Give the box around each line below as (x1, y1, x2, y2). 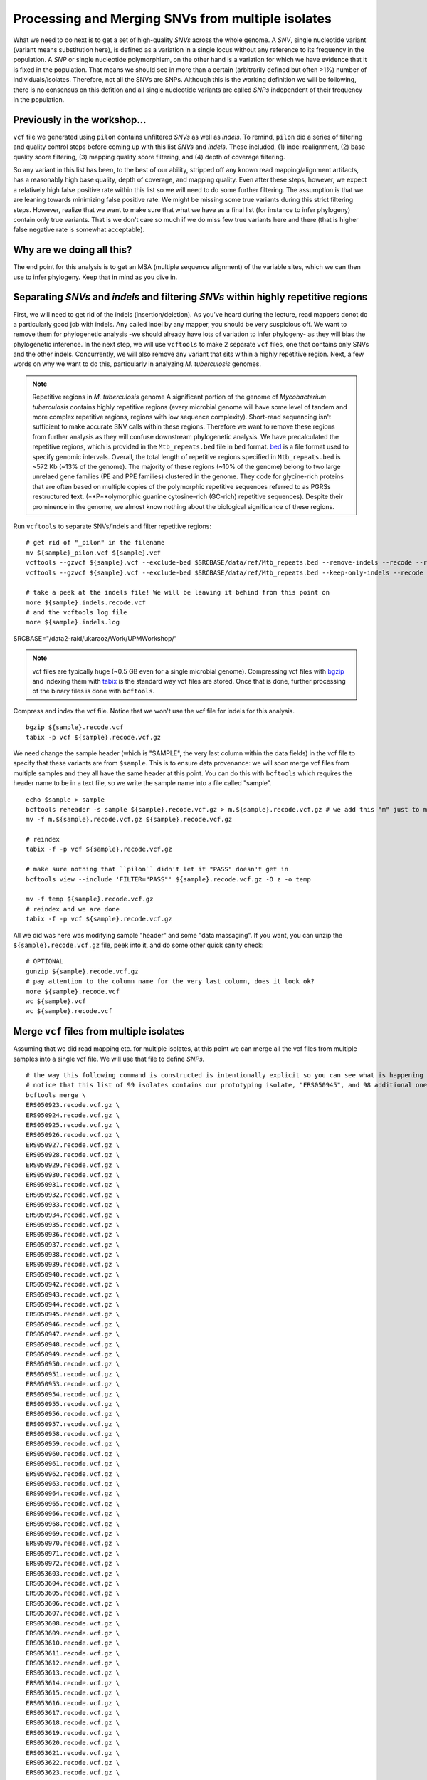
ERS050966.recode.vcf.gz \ (26, 1509, 120, 1518)
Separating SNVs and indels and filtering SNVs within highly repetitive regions (13, 291, 368, 303)
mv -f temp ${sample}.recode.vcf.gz (26, 895, 154, 904)
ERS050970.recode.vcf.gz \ (26, 1539, 120, 1548)
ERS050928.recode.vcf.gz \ (26, 1151, 120, 1159)
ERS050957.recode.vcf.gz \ (26, 1420, 120, 1428)
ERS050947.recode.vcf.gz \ (26, 1330, 120, 1339)
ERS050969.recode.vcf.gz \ (26, 1529, 120, 1537)
